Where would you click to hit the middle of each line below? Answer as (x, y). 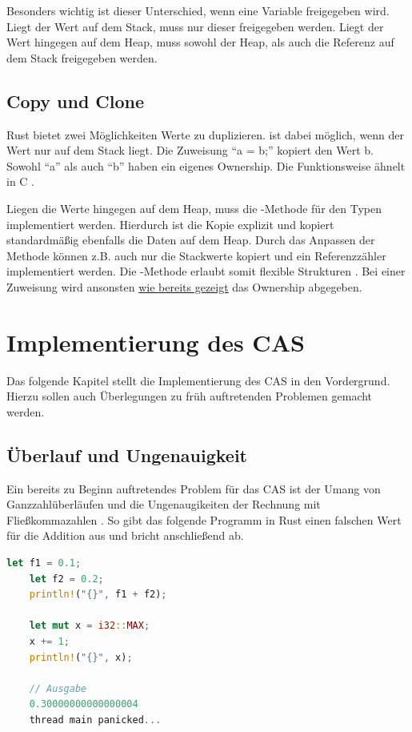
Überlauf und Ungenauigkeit (127, 454)
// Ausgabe (58, 688)
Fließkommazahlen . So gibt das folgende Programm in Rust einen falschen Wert (204, 519)
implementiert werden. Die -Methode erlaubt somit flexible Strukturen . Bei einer (206, 271)
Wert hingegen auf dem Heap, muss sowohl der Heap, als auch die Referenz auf (200, 42)
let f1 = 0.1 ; (44, 563)
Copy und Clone (76, 101)
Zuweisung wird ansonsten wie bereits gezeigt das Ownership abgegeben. (184, 286)
